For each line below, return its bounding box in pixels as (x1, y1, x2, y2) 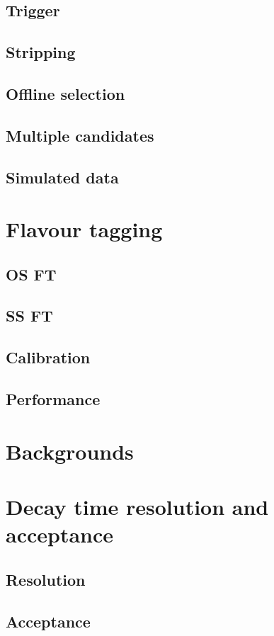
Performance (6, 388, 101, 410)
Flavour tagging (6, 215, 163, 244)
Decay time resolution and (6, 492, 269, 521)
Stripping (6, 41, 76, 63)
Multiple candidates (6, 124, 154, 146)
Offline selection (6, 82, 125, 104)
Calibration (6, 346, 91, 368)
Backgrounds (6, 436, 134, 465)
